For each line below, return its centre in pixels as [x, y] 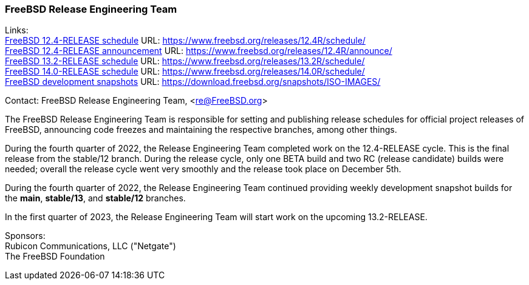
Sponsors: [25, 236]
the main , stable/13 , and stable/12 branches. [95, 198]
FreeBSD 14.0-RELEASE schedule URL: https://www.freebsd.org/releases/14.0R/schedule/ [185, 72]
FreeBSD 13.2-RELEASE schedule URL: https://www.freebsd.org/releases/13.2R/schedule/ [185, 61]
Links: [17, 30]
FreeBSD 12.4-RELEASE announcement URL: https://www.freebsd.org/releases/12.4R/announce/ [199, 51]
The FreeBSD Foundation [55, 256]
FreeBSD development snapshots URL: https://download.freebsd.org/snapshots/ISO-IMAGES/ [193, 82]
